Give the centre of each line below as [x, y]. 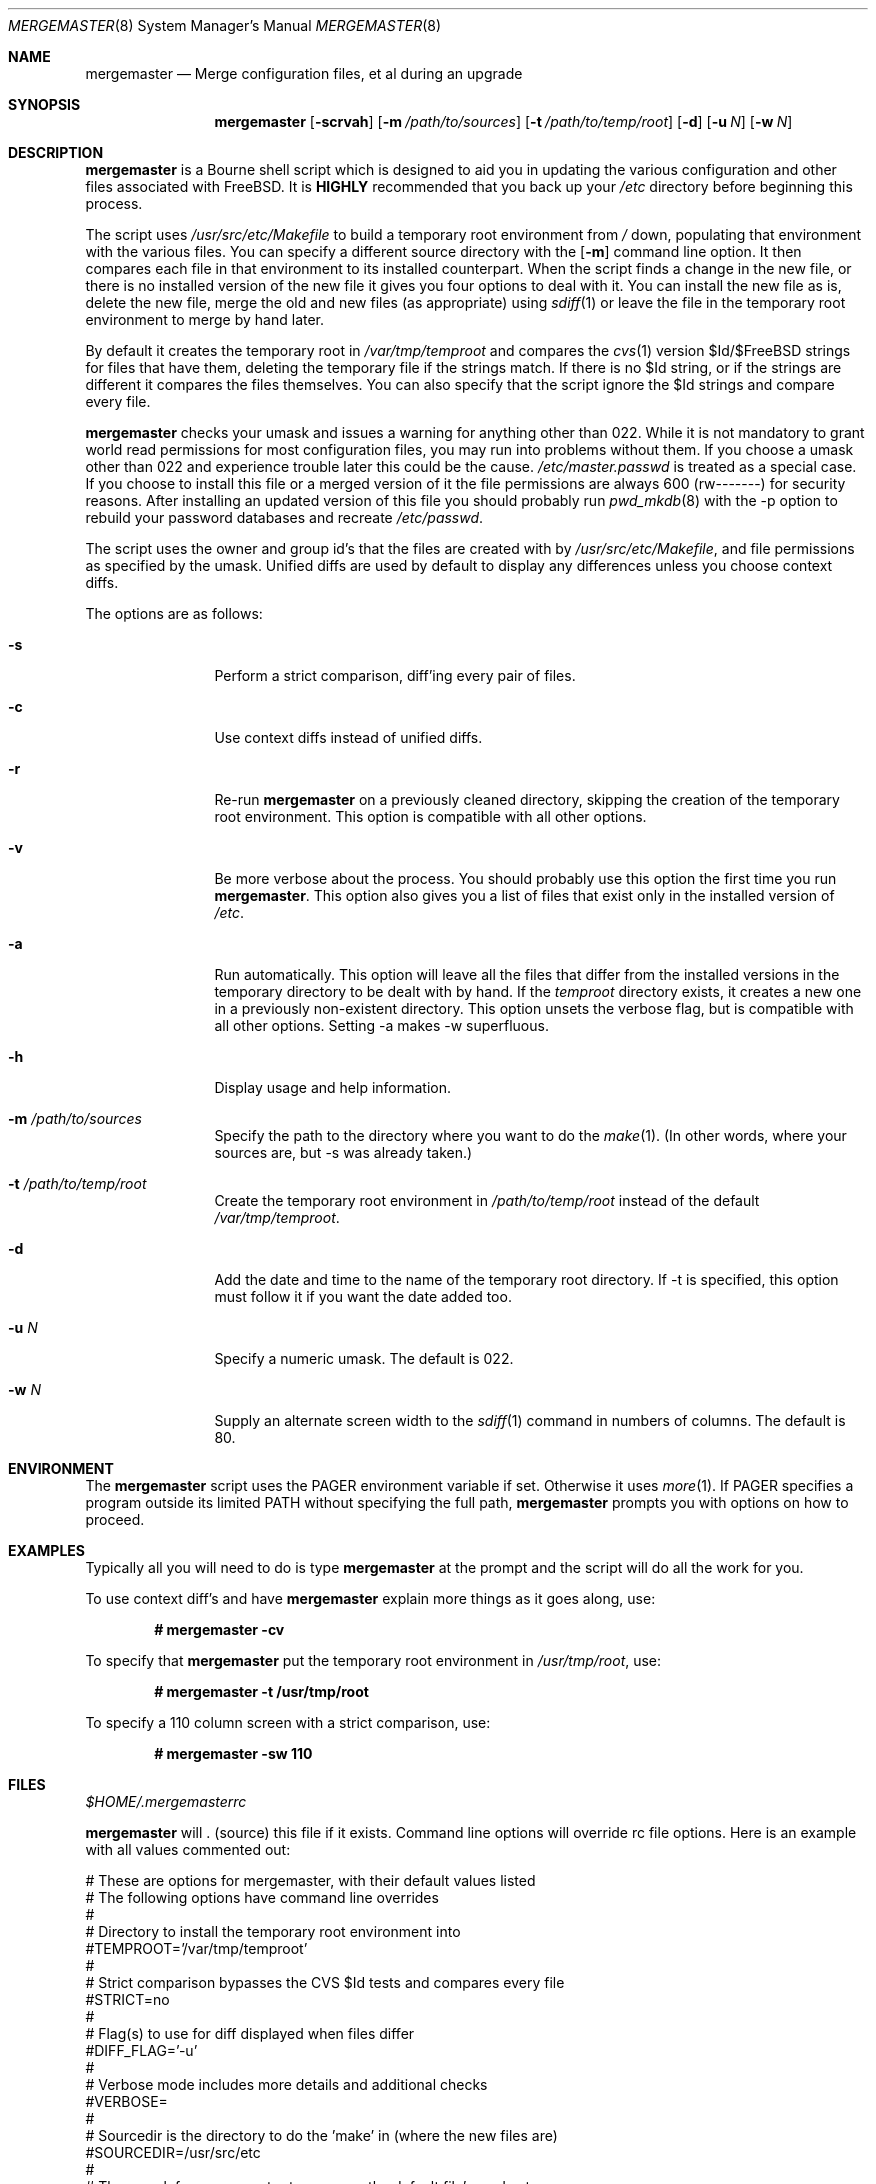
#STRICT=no [127, 1999]
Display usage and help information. [333, 1087]
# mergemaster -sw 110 [233, 1753]
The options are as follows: [174, 613]
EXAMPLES [46, 1550]
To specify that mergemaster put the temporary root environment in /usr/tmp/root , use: [373, 1660]
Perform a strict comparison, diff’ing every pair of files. [395, 675]
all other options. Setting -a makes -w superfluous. [381, 1025]
